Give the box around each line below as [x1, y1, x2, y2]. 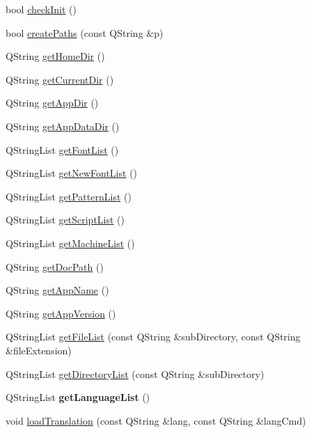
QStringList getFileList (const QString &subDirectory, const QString [6, 329, 301, 344]
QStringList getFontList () [6, 142, 119, 157]
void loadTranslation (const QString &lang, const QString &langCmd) [6, 413, 306, 427]
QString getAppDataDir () [6, 118, 120, 133]
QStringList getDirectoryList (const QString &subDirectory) [6, 366, 264, 381]
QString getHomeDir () [6, 49, 105, 63]
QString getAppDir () [6, 95, 99, 110]
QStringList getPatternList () [6, 189, 131, 203]
